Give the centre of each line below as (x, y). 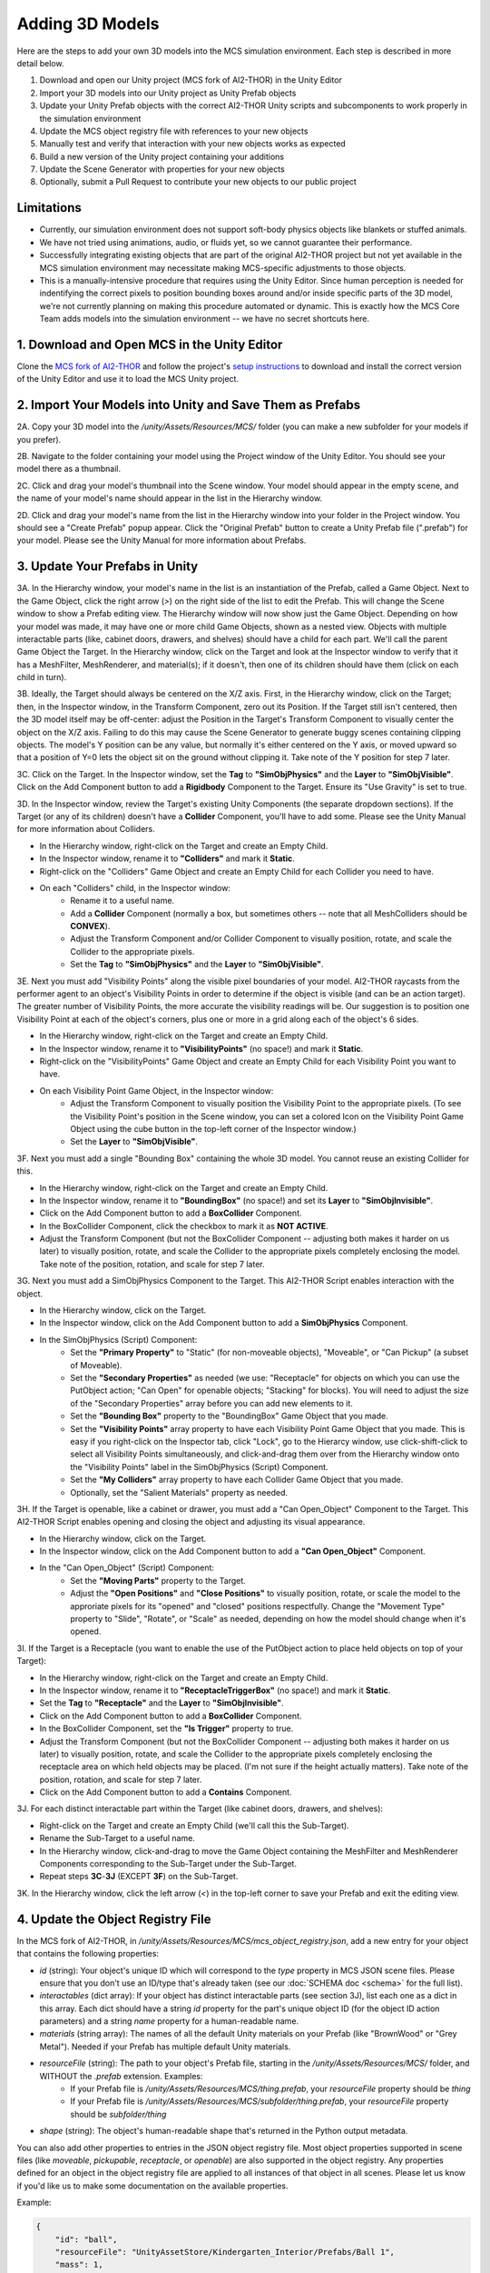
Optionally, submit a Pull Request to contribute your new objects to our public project (198, 182)
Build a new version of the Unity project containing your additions (162, 156)
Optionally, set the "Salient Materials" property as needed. (179, 1492)
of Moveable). (96, 1365)
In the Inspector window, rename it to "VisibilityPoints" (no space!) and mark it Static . (201, 1048)
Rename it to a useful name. (122, 901)
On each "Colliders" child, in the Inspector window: (135, 887)
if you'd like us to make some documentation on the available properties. (153, 2186)
